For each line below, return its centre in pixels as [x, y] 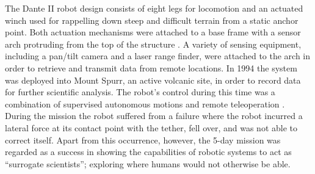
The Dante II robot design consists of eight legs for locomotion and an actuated [154, 8]
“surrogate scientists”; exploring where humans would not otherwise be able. [148, 163]
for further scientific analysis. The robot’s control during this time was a [140, 92]
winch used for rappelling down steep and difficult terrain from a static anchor [152, 20]
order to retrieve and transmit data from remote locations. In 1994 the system [151, 67]
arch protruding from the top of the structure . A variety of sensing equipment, [153, 44]
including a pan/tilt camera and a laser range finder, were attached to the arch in [158, 56]
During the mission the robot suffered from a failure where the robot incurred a [154, 116]
